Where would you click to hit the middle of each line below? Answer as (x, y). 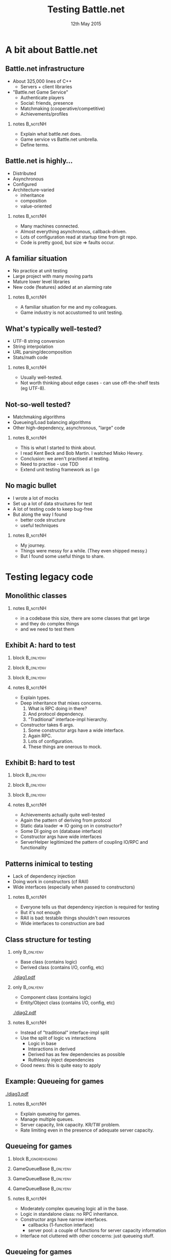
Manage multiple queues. (47, 1119)
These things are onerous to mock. (65, 747)
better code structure (43, 520)
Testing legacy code (49, 577)
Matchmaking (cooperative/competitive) (63, 108)
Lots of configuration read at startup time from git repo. (79, 237)
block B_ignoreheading (35, 1159)
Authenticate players (42, 97)
